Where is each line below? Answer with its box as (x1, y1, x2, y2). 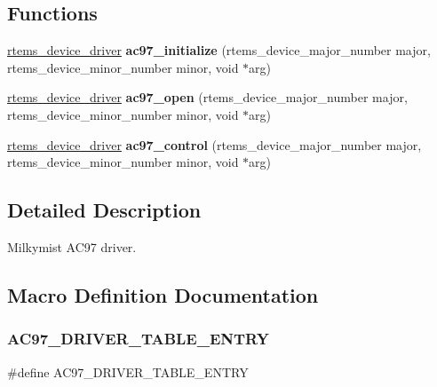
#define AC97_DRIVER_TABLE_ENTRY (7, 362, 249, 381)
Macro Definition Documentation (7, 280, 319, 308)
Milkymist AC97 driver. (7, 237, 137, 256)
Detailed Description (7, 196, 202, 224)
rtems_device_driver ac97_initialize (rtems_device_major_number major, (7, 41, 431, 59)
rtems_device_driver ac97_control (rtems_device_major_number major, (7, 135, 422, 154)
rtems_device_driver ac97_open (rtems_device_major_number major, (7, 88, 408, 107)
